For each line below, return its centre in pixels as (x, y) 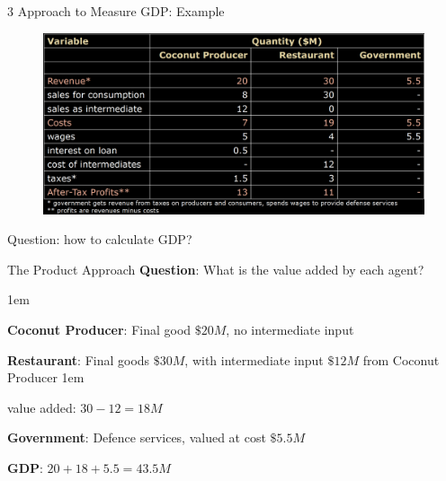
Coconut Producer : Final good (99, 330)
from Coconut (401, 359)
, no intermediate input (290, 330)
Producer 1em (46, 377)
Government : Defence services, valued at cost (137, 437)
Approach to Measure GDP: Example (121, 11)
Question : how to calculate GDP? (100, 239)
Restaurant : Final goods (79, 359)
